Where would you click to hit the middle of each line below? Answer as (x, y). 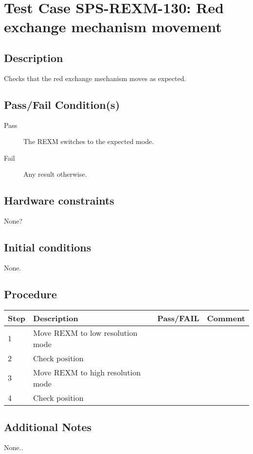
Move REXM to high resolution (87, 372)
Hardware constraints (59, 200)
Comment (226, 318)
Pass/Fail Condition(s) (62, 104)
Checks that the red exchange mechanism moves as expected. (95, 78)
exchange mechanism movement (113, 27)
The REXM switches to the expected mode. (89, 141)
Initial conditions (48, 247)
